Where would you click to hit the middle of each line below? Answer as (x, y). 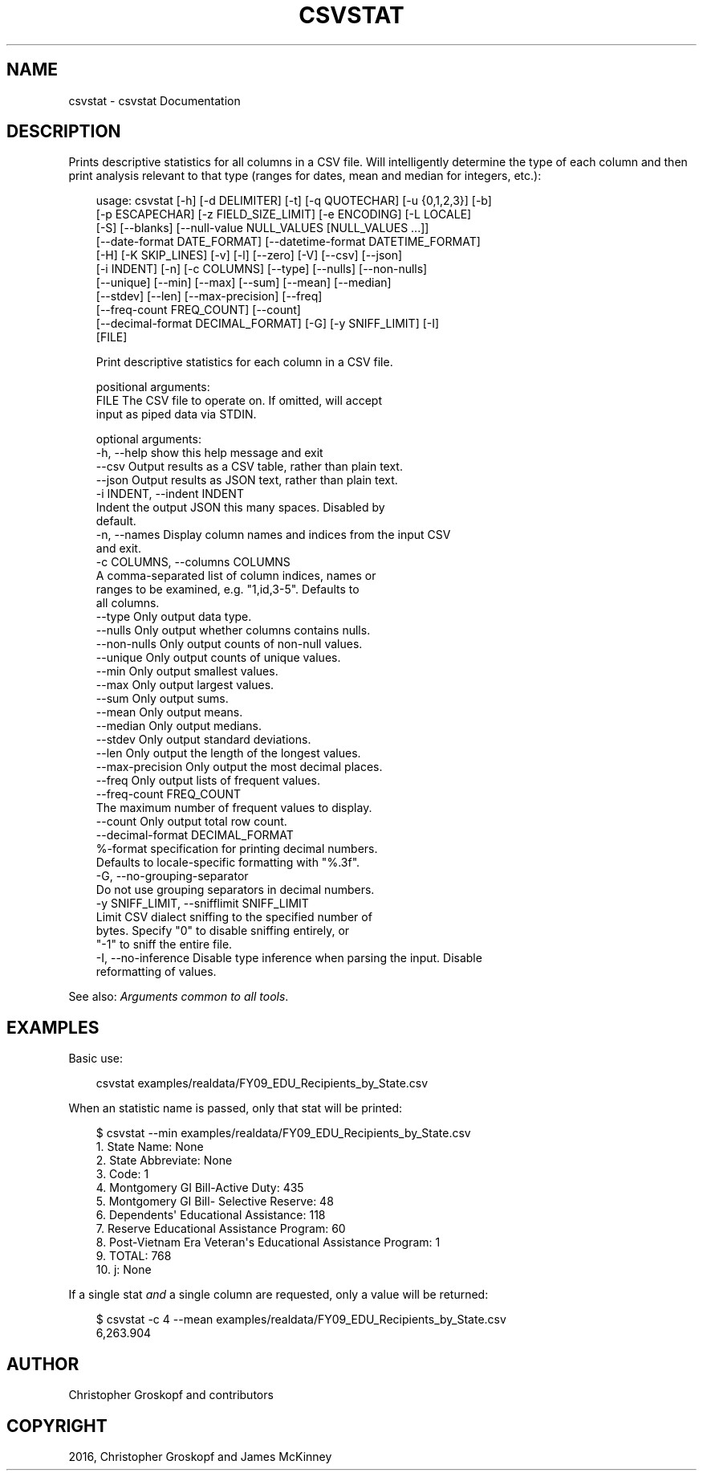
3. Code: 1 (122, 1174)
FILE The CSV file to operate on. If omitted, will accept (239, 401)
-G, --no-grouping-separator (172, 876)
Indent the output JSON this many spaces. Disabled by (240, 508)
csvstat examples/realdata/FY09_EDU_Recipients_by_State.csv (262, 1083)
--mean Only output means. (169, 712)
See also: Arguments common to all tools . (179, 997)
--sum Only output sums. (162, 699)
